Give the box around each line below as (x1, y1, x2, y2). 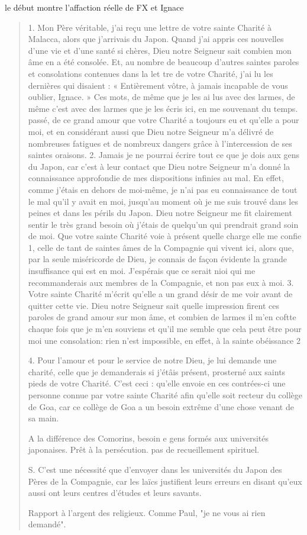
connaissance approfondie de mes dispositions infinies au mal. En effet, (28, 172, 284, 184)
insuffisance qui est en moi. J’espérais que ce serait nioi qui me (28, 265, 256, 277)
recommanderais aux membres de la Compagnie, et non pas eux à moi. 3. (28, 276, 294, 288)
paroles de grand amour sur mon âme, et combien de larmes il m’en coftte (28, 311, 296, 323)
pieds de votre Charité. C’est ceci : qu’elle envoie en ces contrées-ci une (28, 377, 286, 389)
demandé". (28, 518, 66, 530)
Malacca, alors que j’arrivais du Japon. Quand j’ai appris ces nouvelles (28, 33, 284, 45)
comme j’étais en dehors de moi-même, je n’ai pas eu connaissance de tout (28, 183, 298, 195)
